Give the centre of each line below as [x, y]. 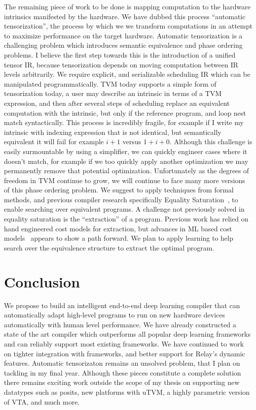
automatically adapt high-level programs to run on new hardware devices [114, 315]
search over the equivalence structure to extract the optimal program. [109, 247]
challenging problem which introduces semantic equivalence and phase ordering [123, 45]
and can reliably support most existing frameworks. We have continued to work [124, 343]
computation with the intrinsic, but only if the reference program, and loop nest [125, 112]
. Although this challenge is [211, 142]
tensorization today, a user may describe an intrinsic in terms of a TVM [113, 93]
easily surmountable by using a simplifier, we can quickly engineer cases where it [126, 151]
